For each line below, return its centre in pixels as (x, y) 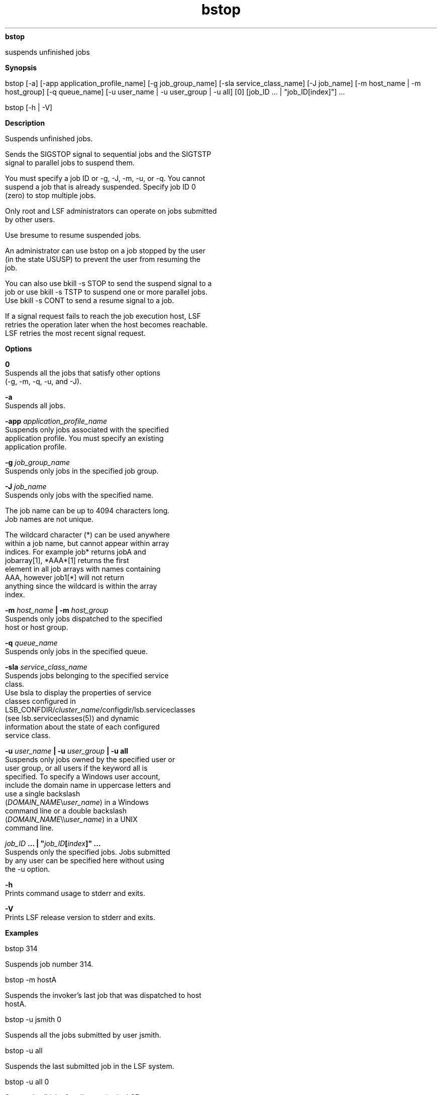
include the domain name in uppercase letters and (88, 785)
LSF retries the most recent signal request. (75, 333)
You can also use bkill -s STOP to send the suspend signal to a (108, 283)
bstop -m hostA (31, 979)
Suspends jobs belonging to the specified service (87, 675)
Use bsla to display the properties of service (78, 692)
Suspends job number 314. (49, 964)
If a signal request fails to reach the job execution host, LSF (103, 316)
